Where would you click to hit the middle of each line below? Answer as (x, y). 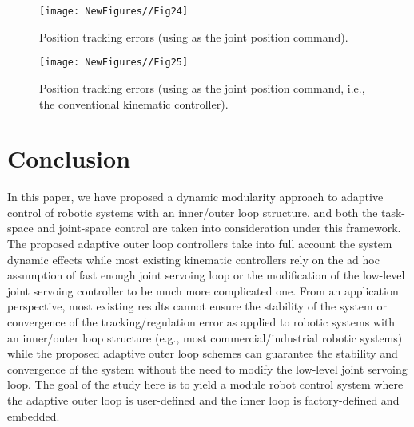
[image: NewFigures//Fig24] (114, 11)
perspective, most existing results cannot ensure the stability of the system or (197, 306)
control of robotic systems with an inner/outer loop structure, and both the (193, 212)
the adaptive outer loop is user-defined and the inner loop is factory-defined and (203, 399)
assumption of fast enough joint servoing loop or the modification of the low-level (206, 275)
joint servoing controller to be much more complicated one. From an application (203, 290)
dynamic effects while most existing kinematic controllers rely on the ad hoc (193, 259)
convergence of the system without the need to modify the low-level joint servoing (207, 368)
